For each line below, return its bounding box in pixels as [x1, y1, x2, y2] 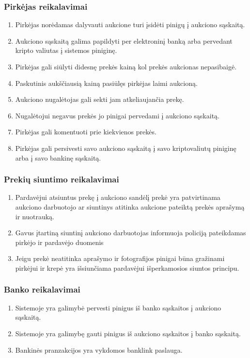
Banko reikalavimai [4, 283, 80, 295]
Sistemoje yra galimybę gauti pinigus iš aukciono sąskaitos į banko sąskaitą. [15, 328, 241, 338]
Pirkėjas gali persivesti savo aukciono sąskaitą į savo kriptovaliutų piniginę [15, 143, 236, 153]
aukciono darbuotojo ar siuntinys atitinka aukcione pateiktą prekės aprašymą [15, 201, 245, 212]
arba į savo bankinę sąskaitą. [15, 152, 101, 163]
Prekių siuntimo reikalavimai [4, 173, 119, 185]
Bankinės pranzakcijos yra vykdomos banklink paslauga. [15, 344, 183, 355]
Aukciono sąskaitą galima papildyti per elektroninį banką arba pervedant [15, 35, 233, 46]
